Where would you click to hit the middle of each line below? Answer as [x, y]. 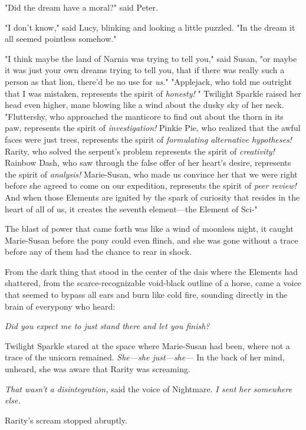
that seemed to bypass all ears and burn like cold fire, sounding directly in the [146, 295]
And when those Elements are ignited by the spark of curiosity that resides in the [152, 197]
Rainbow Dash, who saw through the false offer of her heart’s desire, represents [148, 163]
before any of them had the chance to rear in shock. [98, 252]
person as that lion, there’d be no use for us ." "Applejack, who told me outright [148, 81]
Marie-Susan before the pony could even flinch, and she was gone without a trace [152, 240]
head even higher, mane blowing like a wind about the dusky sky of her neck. [144, 105]
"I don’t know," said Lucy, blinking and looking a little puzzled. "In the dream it [150, 27]
